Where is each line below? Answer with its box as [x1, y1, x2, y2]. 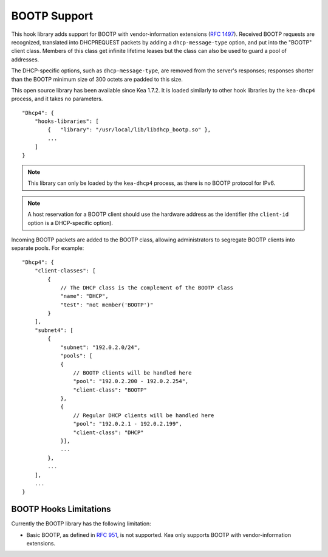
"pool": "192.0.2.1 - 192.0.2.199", [73, 420, 182, 427]
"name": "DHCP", [60, 292, 109, 300]
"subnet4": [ [34, 327, 73, 334]
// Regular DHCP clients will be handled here [73, 412, 214, 419]
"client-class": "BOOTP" [73, 386, 147, 393]
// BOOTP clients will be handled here [73, 369, 192, 376]
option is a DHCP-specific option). [27, 219, 114, 226]
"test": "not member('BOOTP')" [60, 301, 154, 308]
